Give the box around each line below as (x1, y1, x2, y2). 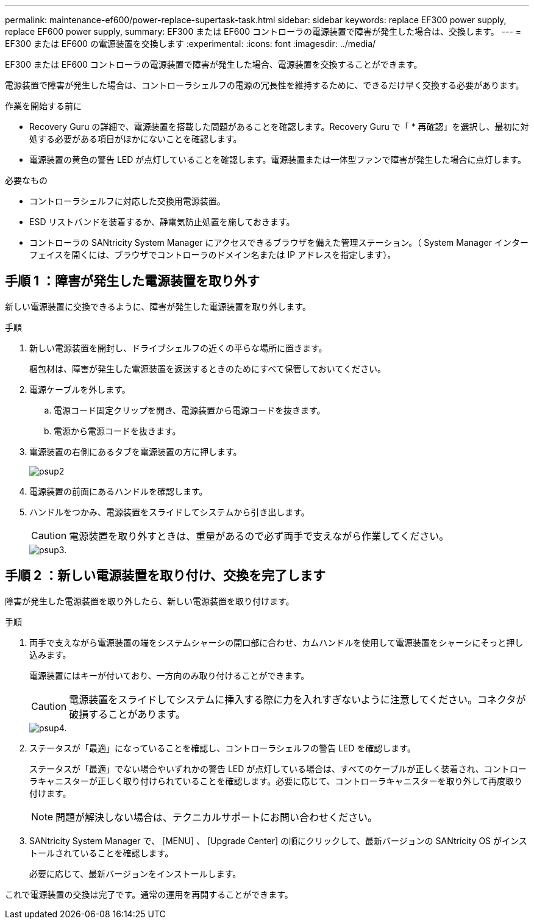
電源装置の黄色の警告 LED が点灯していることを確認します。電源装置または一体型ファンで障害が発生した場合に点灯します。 (29, 154, 527, 165)
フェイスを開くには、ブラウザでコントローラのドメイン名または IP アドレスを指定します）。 (29, 249, 396, 260)
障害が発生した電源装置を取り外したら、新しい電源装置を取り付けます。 (5, 595, 294, 606)
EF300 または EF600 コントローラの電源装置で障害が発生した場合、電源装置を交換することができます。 (5, 59, 422, 70)
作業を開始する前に (5, 101, 82, 111)
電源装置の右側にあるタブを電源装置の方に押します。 (29, 446, 242, 457)
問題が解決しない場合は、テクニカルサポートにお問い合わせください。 (55, 811, 378, 823)
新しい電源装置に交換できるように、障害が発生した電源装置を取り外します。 (5, 301, 311, 312)
